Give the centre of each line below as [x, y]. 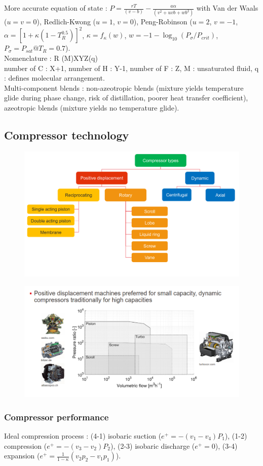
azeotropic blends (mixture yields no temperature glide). [92, 107]
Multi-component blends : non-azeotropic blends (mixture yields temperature [124, 87]
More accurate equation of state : [56, 8]
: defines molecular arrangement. [54, 78]
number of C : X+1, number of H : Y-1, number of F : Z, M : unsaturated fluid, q [131, 68]
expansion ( [22, 456]
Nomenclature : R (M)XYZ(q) [51, 58]
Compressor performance [57, 417]
